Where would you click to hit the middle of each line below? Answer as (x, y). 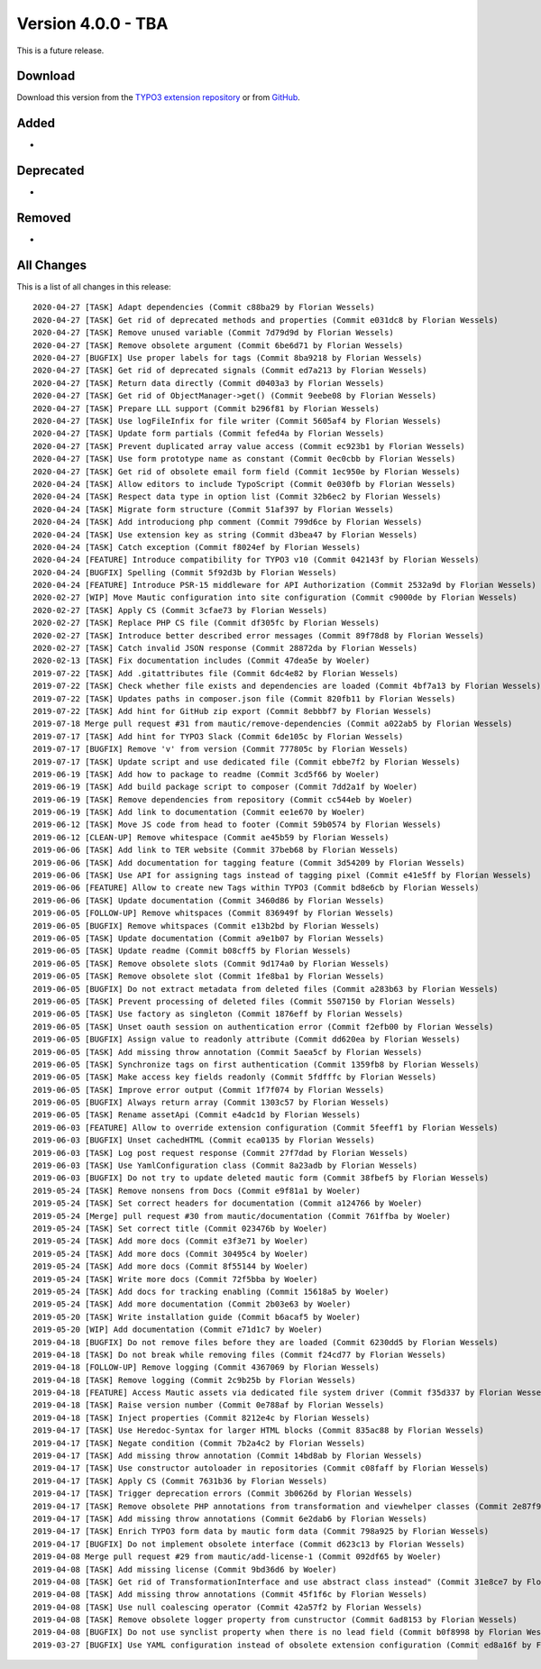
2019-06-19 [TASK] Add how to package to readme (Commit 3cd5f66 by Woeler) (206, 774)
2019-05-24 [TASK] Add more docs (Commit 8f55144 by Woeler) (170, 1266)
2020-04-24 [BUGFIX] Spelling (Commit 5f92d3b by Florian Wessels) (185, 572)
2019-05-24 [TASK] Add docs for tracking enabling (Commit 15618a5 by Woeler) (211, 1291)
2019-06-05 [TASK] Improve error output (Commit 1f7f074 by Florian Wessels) (209, 1090)
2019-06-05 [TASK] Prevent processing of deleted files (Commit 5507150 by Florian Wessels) (244, 1001)
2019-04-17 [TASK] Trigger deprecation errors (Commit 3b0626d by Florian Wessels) (223, 1494)
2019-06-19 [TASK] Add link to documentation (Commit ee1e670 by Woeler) (199, 812)
